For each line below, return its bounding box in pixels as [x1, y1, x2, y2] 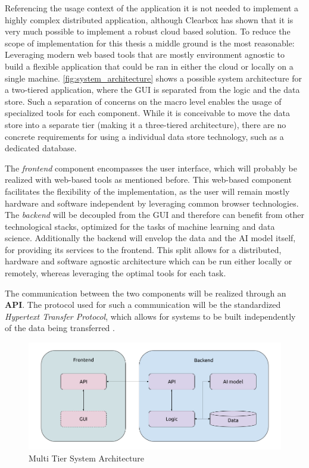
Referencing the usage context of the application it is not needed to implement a [5, 2, 299, 14]
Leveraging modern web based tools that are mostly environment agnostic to [5, 48, 285, 61]
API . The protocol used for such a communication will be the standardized [5, 298, 281, 311]
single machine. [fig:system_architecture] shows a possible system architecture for [5, 71, 302, 84]
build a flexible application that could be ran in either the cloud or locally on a [5, 60, 294, 72]
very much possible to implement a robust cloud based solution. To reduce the [5, 25, 291, 38]
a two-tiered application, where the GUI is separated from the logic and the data [5, 83, 300, 96]
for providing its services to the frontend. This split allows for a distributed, [5, 243, 282, 255]
